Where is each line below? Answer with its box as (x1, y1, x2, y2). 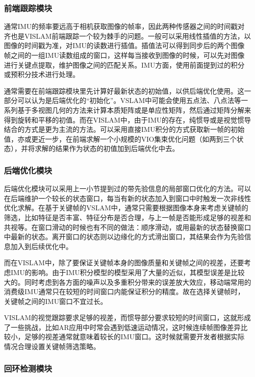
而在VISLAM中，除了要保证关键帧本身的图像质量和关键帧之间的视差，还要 (4, 257, 244, 268)
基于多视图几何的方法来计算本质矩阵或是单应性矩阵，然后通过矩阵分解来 (17, 104, 251, 115)
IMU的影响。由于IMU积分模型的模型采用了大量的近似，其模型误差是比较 (10, 267, 245, 277)
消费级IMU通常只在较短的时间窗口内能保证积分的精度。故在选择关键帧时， (4, 286, 245, 297)
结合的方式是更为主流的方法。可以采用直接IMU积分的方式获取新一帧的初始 (4, 124, 245, 134)
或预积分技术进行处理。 (4, 69, 79, 79)
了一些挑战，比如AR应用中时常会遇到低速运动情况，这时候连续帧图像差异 (4, 322, 241, 332)
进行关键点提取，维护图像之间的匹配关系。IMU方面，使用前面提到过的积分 (4, 59, 245, 70)
